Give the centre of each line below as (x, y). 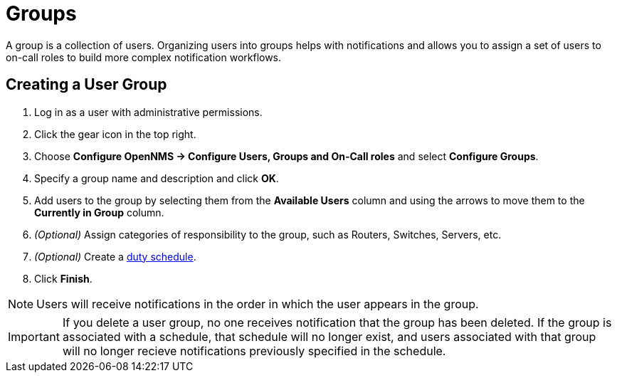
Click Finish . (63, 278)
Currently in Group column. (99, 212)
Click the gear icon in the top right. (115, 134)
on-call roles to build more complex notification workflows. (144, 57)
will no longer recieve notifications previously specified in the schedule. (254, 351)
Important (34, 336)
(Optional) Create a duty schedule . (115, 256)
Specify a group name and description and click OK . (157, 178)
